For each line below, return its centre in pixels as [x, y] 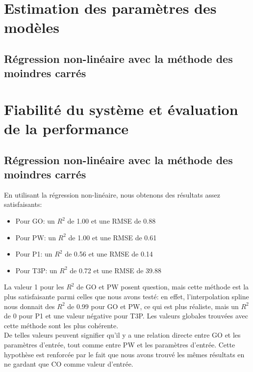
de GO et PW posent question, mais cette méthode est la [163, 287]
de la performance [66, 129]
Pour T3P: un [36, 270]
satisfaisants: [23, 204]
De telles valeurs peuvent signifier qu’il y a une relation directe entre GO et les [122, 335]
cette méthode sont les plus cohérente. [61, 325]
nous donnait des [29, 306]
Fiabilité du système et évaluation [121, 109]
